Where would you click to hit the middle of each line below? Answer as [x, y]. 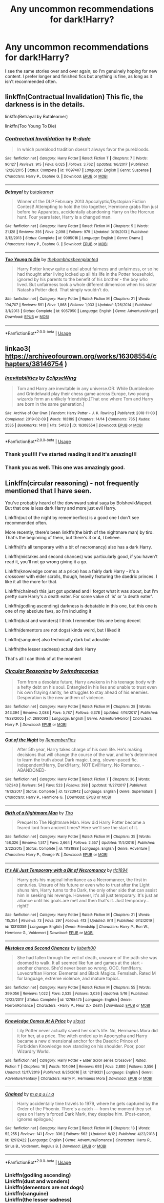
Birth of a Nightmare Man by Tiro [39, 813]
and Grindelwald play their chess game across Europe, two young [83, 394]
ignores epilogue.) [35, 1119]
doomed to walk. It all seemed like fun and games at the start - [80, 963]
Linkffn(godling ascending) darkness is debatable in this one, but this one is [81, 606]
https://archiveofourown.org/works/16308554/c [81, 356]
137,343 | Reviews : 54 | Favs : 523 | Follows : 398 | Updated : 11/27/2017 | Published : [76, 785]
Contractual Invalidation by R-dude [48, 138]
